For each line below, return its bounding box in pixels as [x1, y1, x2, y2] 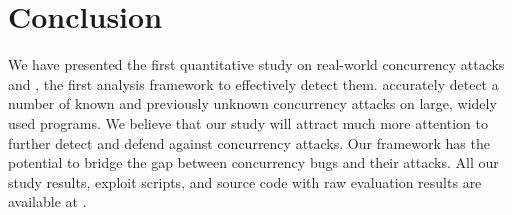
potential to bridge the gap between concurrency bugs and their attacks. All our [8, 152, 499, 173]
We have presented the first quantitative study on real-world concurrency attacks [8, 54, 505, 75]
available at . [8, 191, 87, 212]
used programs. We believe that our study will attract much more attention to [8, 112, 488, 133]
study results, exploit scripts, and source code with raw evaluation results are [8, 171, 482, 192]
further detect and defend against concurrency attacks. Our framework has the [8, 132, 490, 153]
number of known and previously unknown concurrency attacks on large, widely [8, 93, 497, 114]
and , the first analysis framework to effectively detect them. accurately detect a [8, 73, 499, 94]
